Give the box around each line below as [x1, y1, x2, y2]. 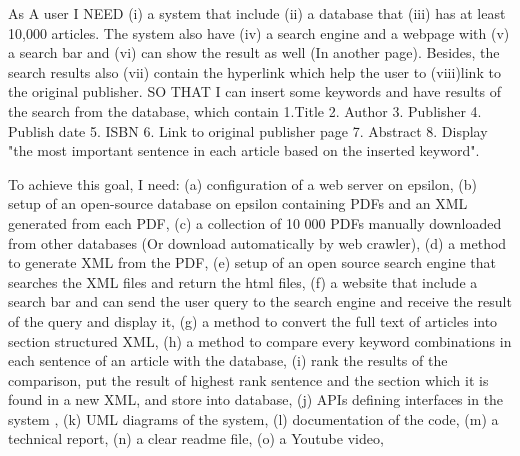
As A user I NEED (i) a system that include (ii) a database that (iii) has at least [8, 3, 506, 23]
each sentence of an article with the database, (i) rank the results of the [8, 350, 448, 371]
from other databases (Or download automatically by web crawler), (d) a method [8, 232, 507, 253]
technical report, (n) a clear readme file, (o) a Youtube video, [8, 428, 384, 449]
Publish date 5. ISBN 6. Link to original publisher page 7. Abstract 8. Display [8, 120, 488, 141]
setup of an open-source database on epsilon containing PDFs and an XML [8, 193, 468, 214]
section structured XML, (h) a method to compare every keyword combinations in [8, 330, 512, 351]
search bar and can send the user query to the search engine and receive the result [8, 291, 512, 312]
